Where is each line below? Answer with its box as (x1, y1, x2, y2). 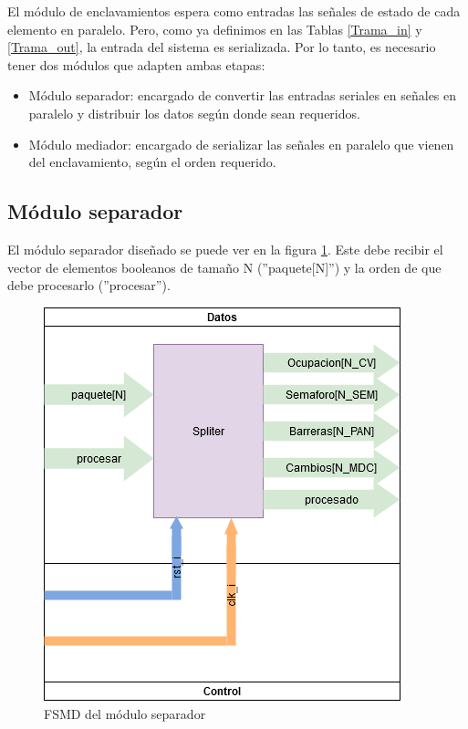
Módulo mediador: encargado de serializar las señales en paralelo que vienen (28, 134, 454, 153)
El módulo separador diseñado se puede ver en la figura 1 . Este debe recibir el (7, 239, 443, 258)
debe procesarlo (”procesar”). (7, 276, 171, 295)
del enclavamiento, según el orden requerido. (28, 152, 276, 172)
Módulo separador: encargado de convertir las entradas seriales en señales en (28, 86, 457, 105)
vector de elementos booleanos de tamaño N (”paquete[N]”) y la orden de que (7, 257, 442, 276)
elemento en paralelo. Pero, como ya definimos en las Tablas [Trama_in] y (7, 19, 422, 38)
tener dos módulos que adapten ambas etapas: (7, 55, 265, 74)
